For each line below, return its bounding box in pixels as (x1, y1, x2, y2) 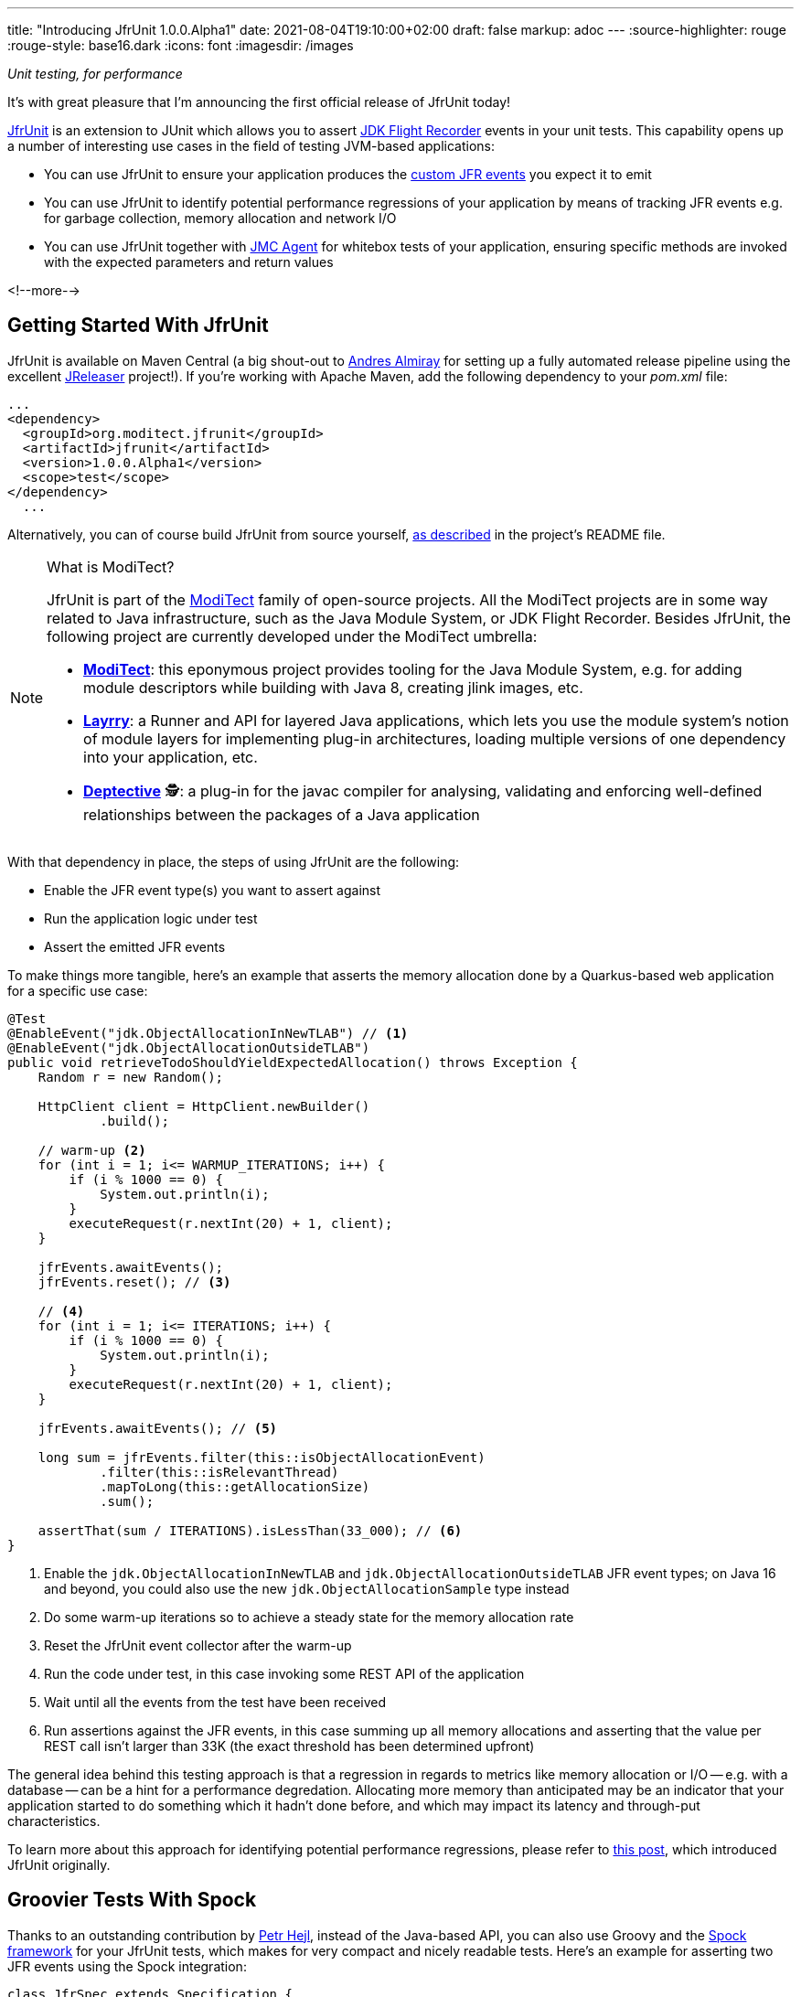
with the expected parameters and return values (44, 254, 334, 270)
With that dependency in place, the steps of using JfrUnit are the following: (7, 853, 460, 870)
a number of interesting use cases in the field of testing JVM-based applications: (7, 138, 496, 154)
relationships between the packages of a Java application (83, 805, 480, 824)
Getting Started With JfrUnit (7, 314, 269, 337)
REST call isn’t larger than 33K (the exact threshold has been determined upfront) (44, 1737, 535, 1754)
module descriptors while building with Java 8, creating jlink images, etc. (83, 678, 583, 697)
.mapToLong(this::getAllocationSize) (100, 1479, 370, 1494)
